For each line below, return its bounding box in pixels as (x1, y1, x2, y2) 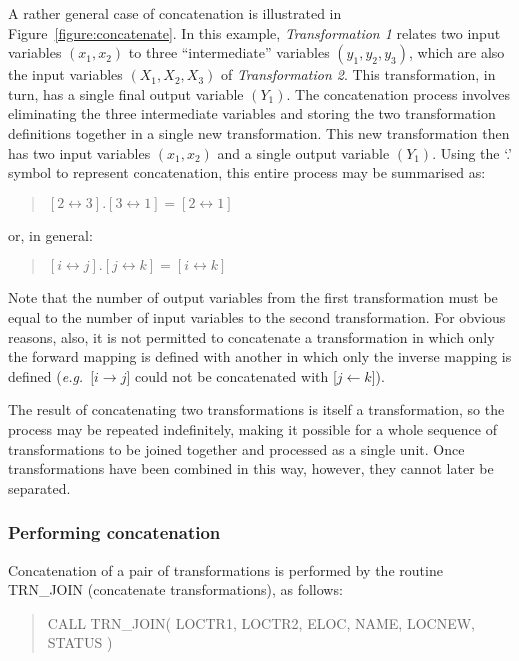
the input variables (8, 64, 123, 85)
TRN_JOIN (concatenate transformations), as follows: (8, 579, 343, 600)
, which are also (408, 42, 505, 63)
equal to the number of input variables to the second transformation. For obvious (8, 306, 506, 327)
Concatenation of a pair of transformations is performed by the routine (8, 559, 443, 580)
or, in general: (8, 224, 93, 245)
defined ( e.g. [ (8, 365, 95, 386)
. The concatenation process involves (286, 83, 510, 104)
